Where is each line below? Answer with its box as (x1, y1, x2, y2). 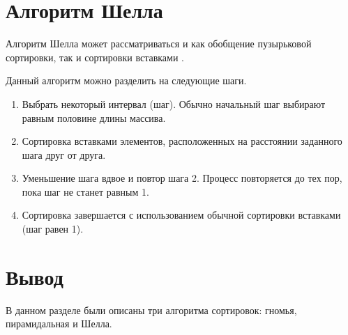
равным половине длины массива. (22, 110, 166, 125)
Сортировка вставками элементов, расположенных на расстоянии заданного (22, 134, 342, 148)
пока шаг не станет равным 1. (22, 184, 149, 198)
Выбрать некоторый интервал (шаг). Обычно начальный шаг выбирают (22, 96, 326, 111)
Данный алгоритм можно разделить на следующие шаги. (6, 73, 247, 88)
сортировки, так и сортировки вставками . (6, 49, 185, 64)
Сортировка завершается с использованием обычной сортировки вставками (22, 208, 341, 222)
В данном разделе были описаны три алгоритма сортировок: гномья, (6, 302, 297, 317)
